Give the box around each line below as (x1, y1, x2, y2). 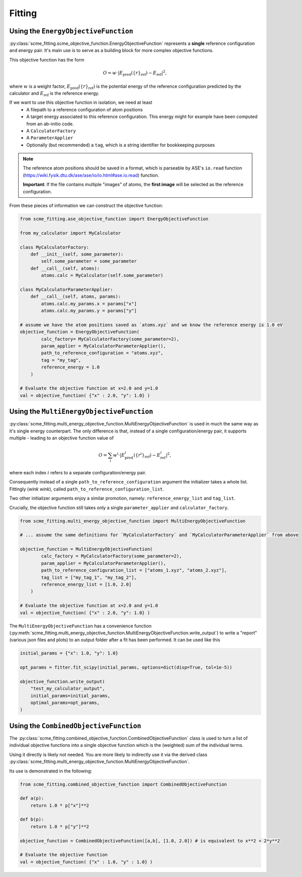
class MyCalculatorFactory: (20, 244, 89, 250)
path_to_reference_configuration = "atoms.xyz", (41, 350, 164, 356)
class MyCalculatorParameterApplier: (20, 287, 113, 292)
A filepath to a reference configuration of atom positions (26, 106, 143, 113)
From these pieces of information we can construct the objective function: (9, 202, 163, 209)
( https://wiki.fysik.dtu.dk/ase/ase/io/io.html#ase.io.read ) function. (23, 172, 160, 178)
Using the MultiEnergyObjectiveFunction (9, 407, 154, 416)
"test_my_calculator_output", (30, 686, 105, 691)
